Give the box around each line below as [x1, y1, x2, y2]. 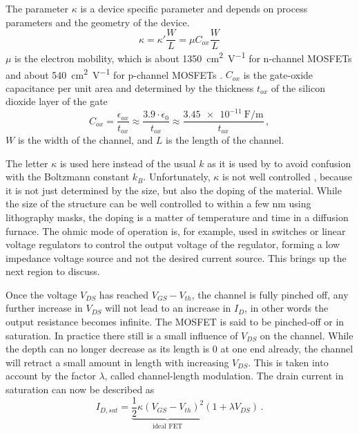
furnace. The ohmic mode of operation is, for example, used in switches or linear [6, 223, 346, 238]
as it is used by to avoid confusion [207, 155, 351, 170]
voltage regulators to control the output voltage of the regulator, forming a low [6, 237, 340, 252]
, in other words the [244, 301, 329, 315]
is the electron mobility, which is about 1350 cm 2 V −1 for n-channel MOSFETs [14, 49, 352, 65]
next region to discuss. [6, 264, 100, 279]
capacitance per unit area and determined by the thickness [6, 80, 254, 95]
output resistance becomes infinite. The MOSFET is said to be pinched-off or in [6, 314, 345, 329]
